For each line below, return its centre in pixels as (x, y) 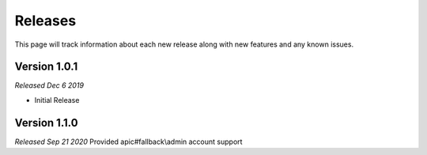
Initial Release (57, 100)
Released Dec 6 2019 (49, 85)
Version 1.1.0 (46, 123)
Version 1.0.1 (46, 67)
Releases (45, 21)
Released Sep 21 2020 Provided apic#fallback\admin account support (128, 142)
